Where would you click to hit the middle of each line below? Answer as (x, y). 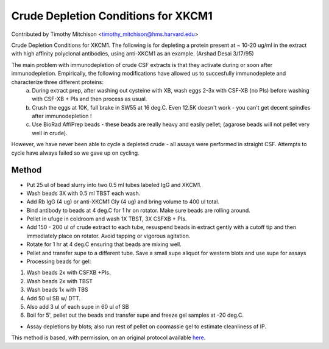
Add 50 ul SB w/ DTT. (54, 298)
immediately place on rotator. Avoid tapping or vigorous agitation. (108, 236)
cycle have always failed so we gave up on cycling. (75, 153)
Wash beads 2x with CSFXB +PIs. (69, 273)
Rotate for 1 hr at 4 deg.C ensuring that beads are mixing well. (104, 244)
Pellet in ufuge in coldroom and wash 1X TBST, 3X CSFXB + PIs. (107, 219)
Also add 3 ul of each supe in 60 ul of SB (78, 307)
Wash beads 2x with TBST (60, 281)
